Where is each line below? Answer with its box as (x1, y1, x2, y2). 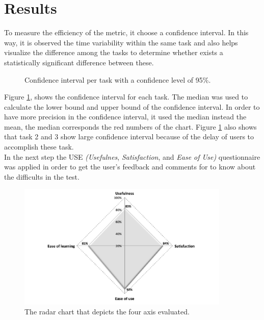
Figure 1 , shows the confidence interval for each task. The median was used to (4, 91, 248, 102)
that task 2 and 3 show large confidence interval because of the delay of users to (4, 131, 254, 142)
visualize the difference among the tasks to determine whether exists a (4, 47, 223, 58)
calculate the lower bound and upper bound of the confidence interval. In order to (4, 101, 260, 112)
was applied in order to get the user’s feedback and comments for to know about (4, 161, 256, 172)
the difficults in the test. (4, 171, 80, 182)
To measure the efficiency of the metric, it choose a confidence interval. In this (4, 27, 249, 38)
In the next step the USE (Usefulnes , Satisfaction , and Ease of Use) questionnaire (4, 151, 260, 162)
